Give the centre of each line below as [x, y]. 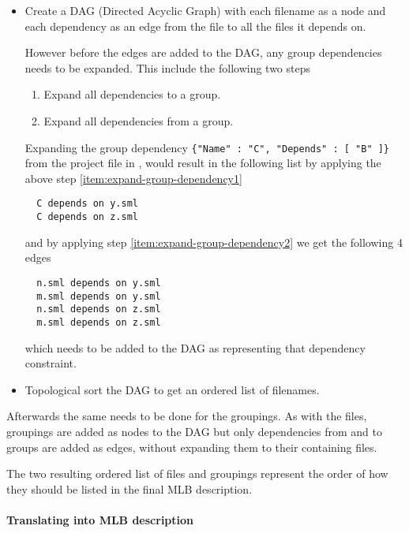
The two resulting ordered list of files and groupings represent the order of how [197, 473]
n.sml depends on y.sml [99, 283]
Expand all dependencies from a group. [139, 120]
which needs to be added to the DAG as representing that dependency [195, 347]
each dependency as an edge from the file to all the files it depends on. [195, 26]
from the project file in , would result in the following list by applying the [203, 163]
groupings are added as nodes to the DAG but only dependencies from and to [194, 431]
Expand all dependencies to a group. [132, 94]
